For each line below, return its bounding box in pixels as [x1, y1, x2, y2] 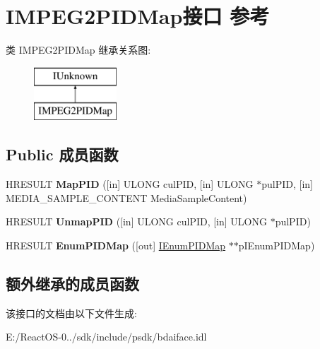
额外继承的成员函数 [6, 272, 139, 294]
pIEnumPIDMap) [238, 237, 315, 252]
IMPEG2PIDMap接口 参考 [6, 1, 270, 30]
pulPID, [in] [261, 177, 313, 191]
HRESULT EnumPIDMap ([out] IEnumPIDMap [6, 237, 226, 252]
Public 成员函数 [6, 143, 119, 165]
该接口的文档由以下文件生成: [6, 305, 137, 320]
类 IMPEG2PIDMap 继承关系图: [6, 42, 151, 57]
